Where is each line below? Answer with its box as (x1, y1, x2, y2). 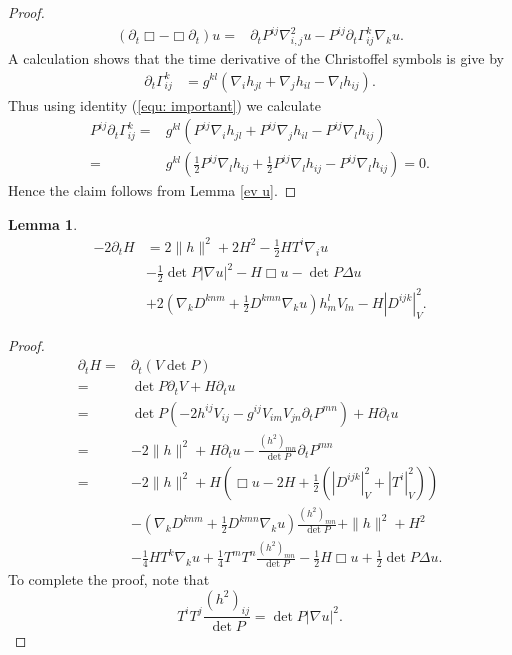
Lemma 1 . (8, 213, 78, 234)
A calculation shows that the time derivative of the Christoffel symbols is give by (8, 47, 504, 68)
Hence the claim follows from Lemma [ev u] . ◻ (8, 180, 297, 201)
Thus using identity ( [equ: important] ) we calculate (8, 94, 321, 115)
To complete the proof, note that (8, 569, 210, 590)
